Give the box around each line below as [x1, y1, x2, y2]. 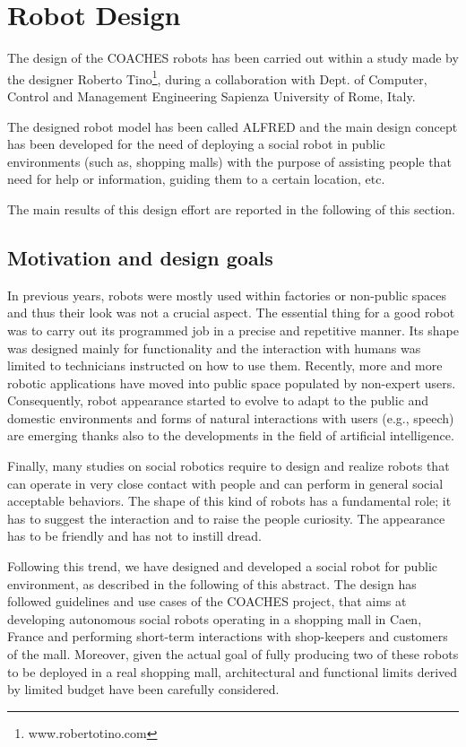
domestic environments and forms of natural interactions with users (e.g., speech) [7, 408, 454, 427]
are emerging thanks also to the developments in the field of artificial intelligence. [7, 426, 454, 445]
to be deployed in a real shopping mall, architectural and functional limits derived [7, 662, 458, 681]
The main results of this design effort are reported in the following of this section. [7, 199, 455, 218]
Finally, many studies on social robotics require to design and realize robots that [7, 456, 450, 475]
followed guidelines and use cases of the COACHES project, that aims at [7, 592, 407, 611]
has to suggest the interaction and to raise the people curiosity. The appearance [7, 508, 445, 527]
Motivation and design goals [7, 243, 273, 271]
